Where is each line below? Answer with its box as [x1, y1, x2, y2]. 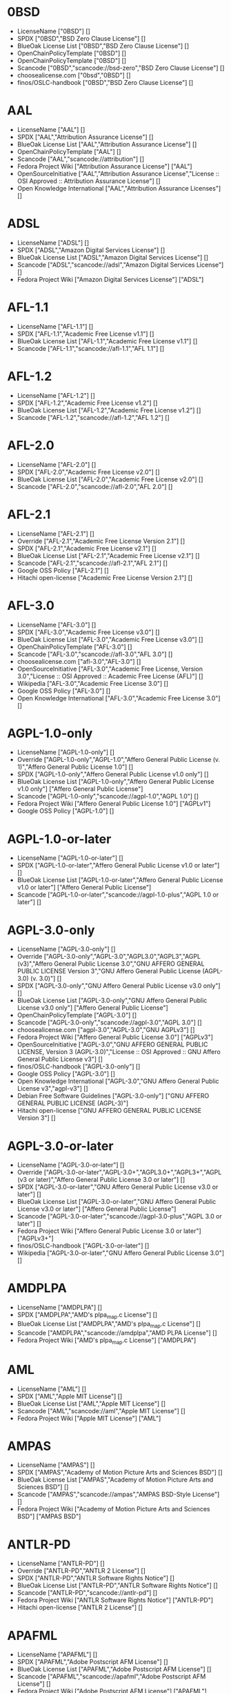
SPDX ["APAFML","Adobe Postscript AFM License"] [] [17, 1658, 168, 1666]
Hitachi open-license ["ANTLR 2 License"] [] [17, 1603, 143, 1611]
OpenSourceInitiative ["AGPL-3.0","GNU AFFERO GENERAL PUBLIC [17, 1040, 208, 1049]
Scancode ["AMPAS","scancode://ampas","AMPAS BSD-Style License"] [17, 1490, 220, 1499]
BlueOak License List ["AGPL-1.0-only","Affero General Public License [17, 778, 214, 786]
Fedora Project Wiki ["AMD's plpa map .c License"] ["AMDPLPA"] [17, 1336, 197, 1346]
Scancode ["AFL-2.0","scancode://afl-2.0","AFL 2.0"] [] [17, 482, 173, 490]
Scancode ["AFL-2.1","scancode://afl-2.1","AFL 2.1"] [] [17, 559, 168, 567]
